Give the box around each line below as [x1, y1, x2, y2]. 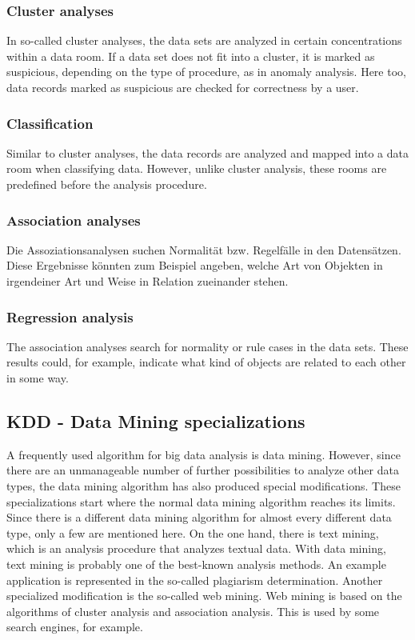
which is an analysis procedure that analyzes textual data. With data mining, [6, 540, 386, 557]
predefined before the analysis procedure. [6, 176, 207, 192]
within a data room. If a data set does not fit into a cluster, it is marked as [6, 47, 375, 64]
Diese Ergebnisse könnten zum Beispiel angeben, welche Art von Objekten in [6, 257, 383, 274]
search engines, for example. [6, 618, 143, 635]
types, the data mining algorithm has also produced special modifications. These [6, 477, 401, 494]
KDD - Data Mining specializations [6, 408, 305, 433]
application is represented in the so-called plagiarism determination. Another [6, 571, 383, 588]
